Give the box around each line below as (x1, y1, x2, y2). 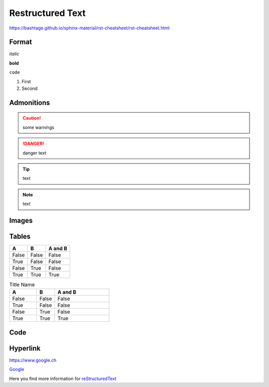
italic (9, 51, 19, 57)
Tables (9, 232, 31, 240)
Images (9, 216, 33, 224)
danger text (22, 150, 47, 156)
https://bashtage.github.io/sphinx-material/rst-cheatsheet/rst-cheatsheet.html (9, 25, 170, 31)
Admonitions (9, 98, 50, 107)
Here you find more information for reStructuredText (9, 376, 117, 382)
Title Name (9, 281, 35, 288)
